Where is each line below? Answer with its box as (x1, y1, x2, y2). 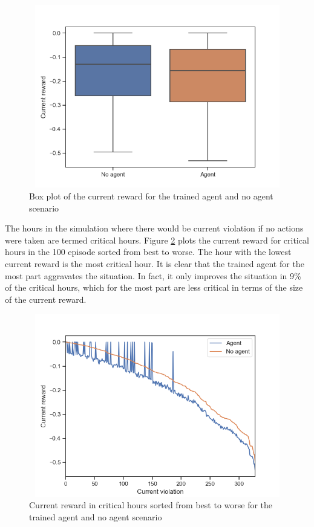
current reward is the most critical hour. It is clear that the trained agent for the (5, 257, 304, 270)
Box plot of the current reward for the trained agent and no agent (29, 189, 273, 202)
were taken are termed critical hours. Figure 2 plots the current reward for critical (5, 233, 309, 246)
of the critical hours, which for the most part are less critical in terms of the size (5, 281, 303, 294)
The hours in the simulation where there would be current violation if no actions (5, 222, 304, 234)
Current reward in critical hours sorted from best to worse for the (29, 499, 273, 511)
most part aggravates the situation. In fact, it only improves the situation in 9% (5, 269, 301, 282)
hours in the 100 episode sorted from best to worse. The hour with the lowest (5, 245, 292, 258)
